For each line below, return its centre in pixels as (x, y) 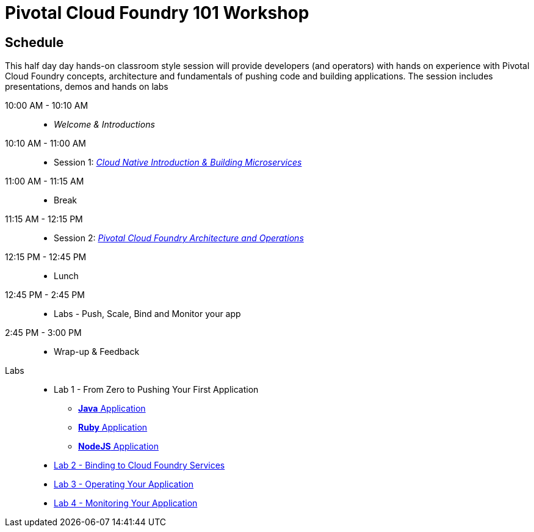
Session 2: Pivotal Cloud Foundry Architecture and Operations (179, 238)
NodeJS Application (118, 446)
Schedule (34, 42)
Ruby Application (113, 428)
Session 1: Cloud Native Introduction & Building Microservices (178, 162)
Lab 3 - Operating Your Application (124, 484)
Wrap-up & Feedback (97, 352)
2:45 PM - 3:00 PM (43, 333)
